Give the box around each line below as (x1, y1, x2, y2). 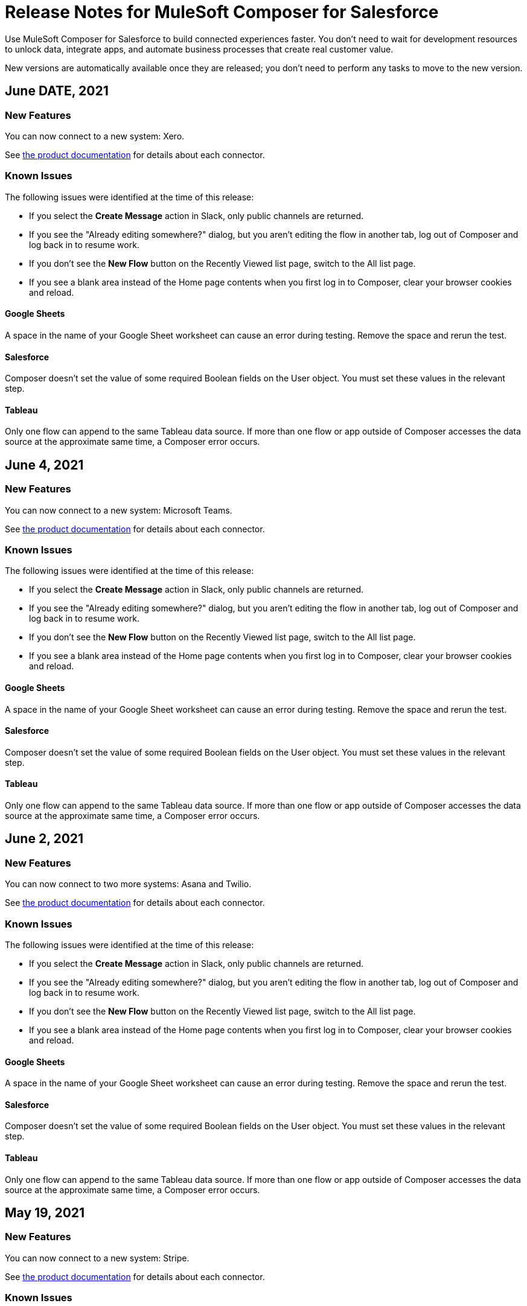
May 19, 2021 (5, 1205, 85, 1221)
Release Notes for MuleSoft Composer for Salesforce (5, 2, 439, 22)
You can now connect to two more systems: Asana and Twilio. (5, 879, 252, 890)
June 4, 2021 (5, 457, 84, 473)
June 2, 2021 (5, 831, 84, 847)
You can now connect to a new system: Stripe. (5, 1252, 190, 1263)
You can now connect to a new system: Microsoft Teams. (5, 505, 232, 515)
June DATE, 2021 (5, 83, 109, 99)
